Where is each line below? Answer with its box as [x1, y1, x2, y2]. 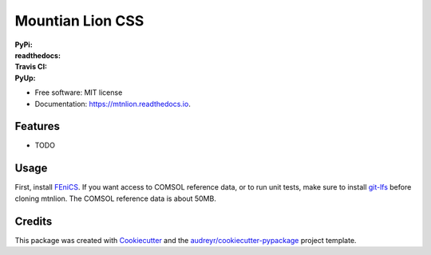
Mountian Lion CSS [14, 12, 144, 29]
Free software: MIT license [34, 88, 123, 97]
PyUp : [14, 73, 36, 83]
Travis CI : [14, 62, 48, 72]
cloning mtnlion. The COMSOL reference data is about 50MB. [14, 194, 217, 203]
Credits [14, 214, 53, 228]
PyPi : [14, 40, 34, 49]
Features [14, 120, 60, 133]
